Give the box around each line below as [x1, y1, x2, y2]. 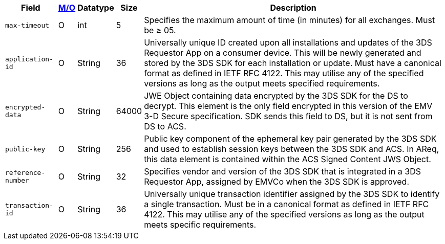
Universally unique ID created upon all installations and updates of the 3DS [144, 37, 432, 48]
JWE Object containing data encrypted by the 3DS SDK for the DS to [144, 91, 408, 101]
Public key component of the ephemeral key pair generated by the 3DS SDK [144, 134, 437, 144]
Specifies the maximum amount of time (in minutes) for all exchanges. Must [144, 15, 435, 25]
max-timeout [5, 21, 50, 29]
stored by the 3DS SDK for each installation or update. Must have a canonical [144, 58, 441, 68]
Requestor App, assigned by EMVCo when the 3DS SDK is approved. [144, 176, 409, 187]
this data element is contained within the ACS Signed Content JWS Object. [144, 154, 431, 164]
